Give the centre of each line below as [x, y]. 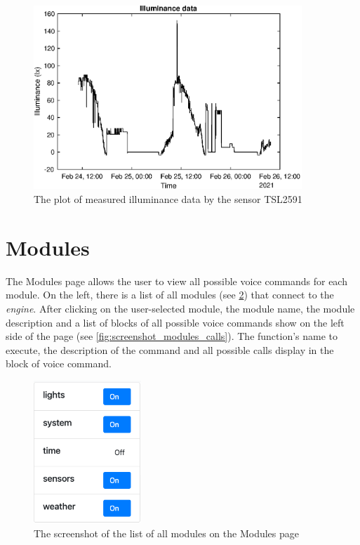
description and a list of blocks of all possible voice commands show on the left [175, 322]
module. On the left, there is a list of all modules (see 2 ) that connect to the [170, 295]
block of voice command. [59, 363]
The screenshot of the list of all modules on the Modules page [167, 533]
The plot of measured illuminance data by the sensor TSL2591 [168, 199]
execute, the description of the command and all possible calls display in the [170, 349]
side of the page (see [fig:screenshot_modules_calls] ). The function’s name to [172, 336]
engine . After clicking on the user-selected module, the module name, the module [180, 308]
